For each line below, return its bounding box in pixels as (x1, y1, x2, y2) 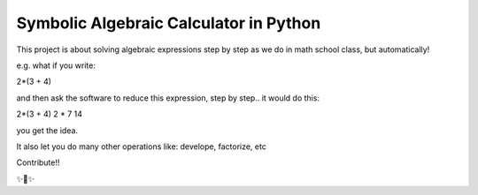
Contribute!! (16, 157, 60, 168)
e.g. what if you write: (16, 60, 96, 71)
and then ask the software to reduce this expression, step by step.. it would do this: (16, 93, 320, 103)
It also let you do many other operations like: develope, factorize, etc (16, 141, 267, 152)
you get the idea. (16, 124, 79, 136)
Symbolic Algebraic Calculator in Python (16, 13, 321, 33)
